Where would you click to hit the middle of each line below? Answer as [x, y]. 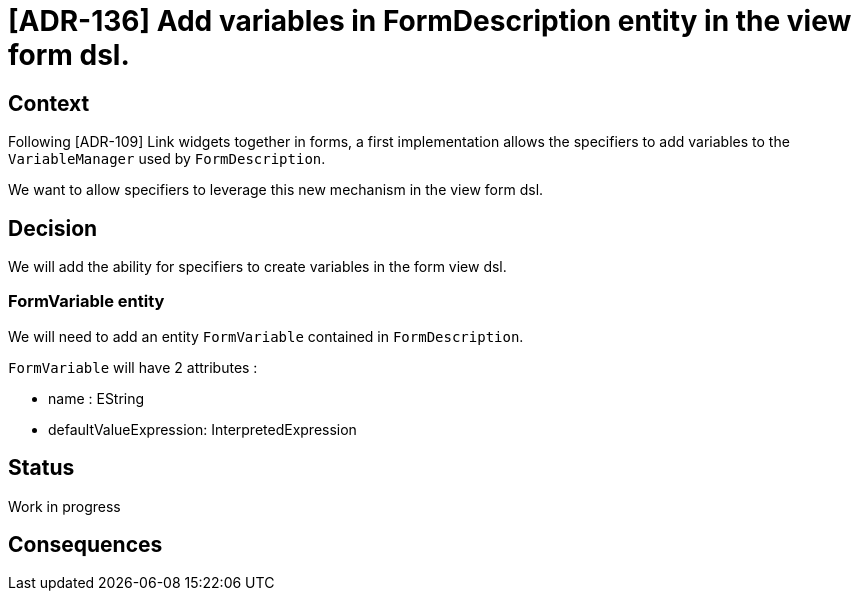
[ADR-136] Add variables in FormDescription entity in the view [430, 21]
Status [41, 468]
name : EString [96, 398]
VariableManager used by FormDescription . [167, 159]
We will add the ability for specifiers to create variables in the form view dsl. [257, 267]
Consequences [85, 545]
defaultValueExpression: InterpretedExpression [202, 429]
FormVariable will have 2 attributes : [133, 367]
